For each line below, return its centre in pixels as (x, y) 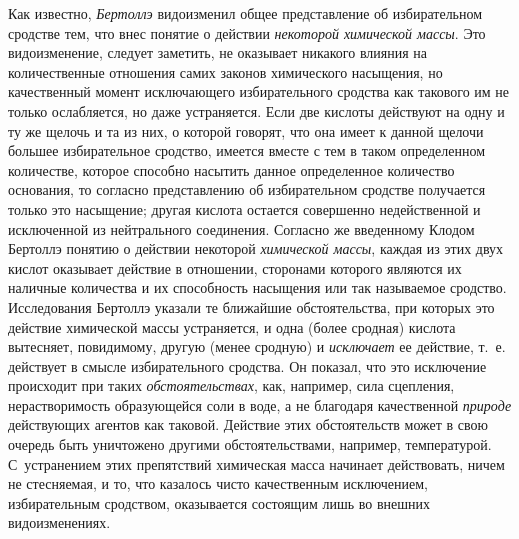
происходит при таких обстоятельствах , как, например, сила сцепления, (231, 385)
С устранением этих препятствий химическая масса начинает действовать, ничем (256, 463)
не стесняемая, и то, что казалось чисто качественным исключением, (218, 483)
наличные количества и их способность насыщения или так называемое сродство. (257, 287)
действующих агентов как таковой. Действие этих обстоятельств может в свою (248, 424)
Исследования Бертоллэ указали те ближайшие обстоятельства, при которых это (251, 306)
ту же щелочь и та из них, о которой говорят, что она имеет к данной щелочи (246, 130)
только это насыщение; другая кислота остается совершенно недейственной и (244, 208)
